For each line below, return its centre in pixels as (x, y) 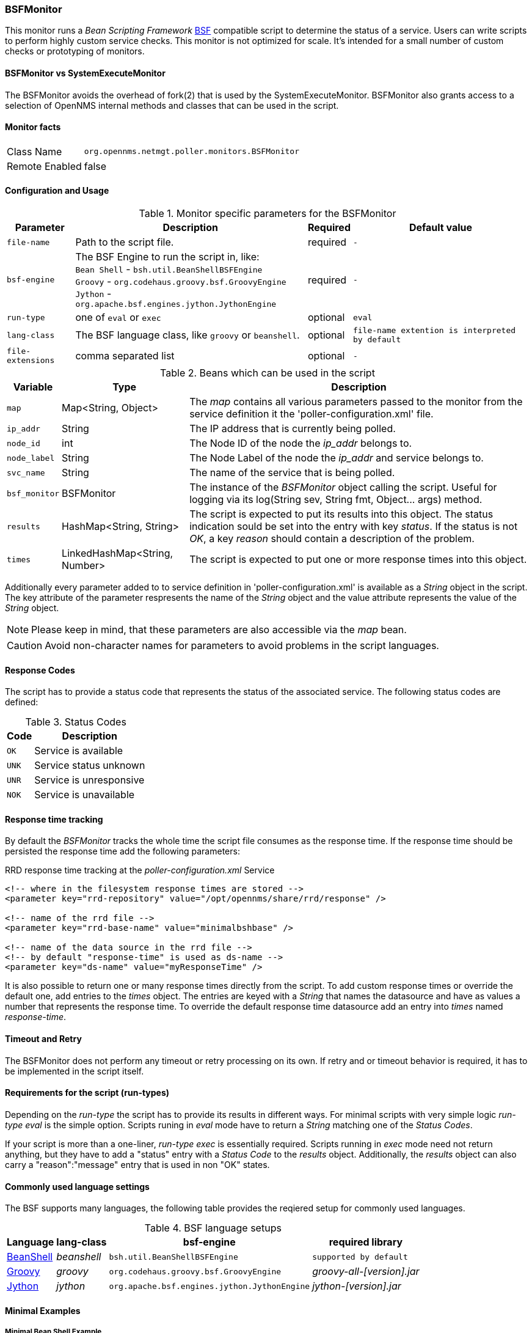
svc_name (26, 472)
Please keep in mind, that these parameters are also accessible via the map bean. (219, 630)
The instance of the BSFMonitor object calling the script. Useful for (343, 487)
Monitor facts (33, 127)
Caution (25, 646)
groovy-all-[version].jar (366, 1272)
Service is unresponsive (89, 780)
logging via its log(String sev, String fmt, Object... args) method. (336, 500)
